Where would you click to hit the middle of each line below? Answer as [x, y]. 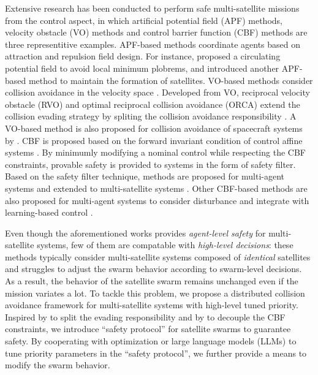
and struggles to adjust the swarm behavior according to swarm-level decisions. [153, 269]
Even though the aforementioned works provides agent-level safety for [135, 233]
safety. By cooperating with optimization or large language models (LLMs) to [151, 341]
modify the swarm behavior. [58, 365]
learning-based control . [49, 212]
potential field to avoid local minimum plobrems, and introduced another [142, 68]
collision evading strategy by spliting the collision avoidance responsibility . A [151, 116]
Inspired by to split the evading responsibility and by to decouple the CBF [145, 316]
